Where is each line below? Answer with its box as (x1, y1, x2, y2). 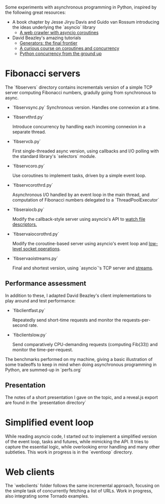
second (12, 322, 28, 328)
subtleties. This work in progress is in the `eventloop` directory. (5, 449, 133, 455)
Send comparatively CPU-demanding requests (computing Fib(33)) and (12, 341, 158, 347)
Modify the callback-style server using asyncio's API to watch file (12, 216, 145, 222)
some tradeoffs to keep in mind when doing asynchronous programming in (5, 361, 157, 367)
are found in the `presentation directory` (5, 400, 86, 405)
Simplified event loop (5, 417, 94, 428)
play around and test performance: (5, 298, 76, 303)
